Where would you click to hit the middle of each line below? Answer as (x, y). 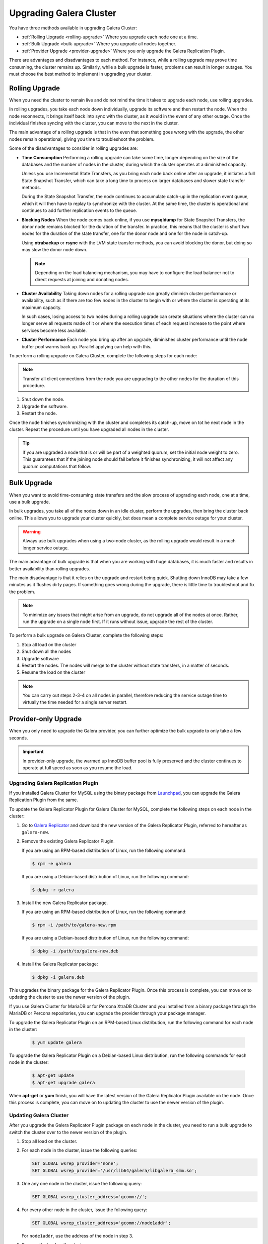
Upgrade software (40, 658)
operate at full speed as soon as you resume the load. (77, 768)
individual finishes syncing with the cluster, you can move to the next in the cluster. (94, 123)
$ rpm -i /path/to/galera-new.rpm (74, 925)
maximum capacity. (41, 307)
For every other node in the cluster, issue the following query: (84, 1210)
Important (33, 752)
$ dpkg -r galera (53, 890)
